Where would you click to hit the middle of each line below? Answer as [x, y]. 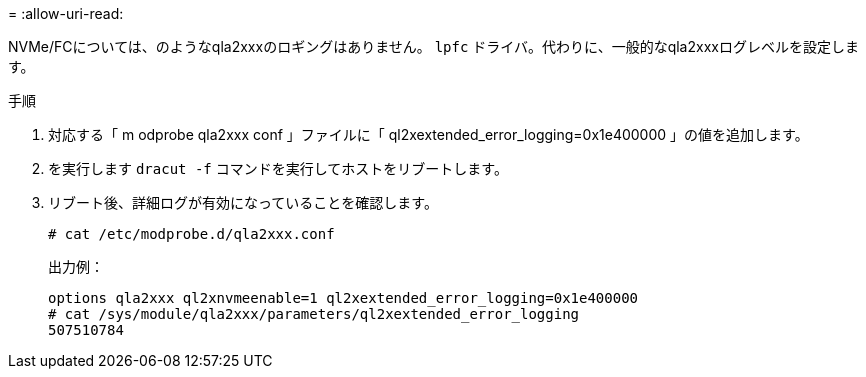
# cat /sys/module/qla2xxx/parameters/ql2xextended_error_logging [314, 314]
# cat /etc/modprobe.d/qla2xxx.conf [191, 234]
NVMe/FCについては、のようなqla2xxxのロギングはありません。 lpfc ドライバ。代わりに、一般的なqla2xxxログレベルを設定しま [433, 46]
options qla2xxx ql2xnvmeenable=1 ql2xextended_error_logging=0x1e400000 [343, 298]
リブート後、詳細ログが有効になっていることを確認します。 [243, 202]
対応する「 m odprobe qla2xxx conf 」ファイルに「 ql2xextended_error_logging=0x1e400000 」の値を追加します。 [428, 134]
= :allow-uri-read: [66, 13]
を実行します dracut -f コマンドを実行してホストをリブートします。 [278, 168]
